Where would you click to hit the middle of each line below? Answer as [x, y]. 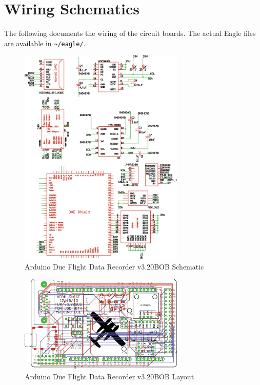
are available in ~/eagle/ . [45, 43]
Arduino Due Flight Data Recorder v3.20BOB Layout [109, 376]
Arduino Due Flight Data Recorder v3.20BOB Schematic [114, 266]
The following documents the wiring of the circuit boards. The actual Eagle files [130, 33]
